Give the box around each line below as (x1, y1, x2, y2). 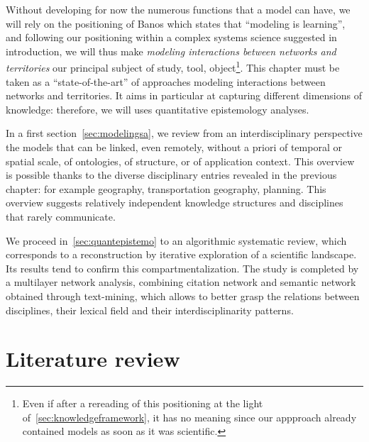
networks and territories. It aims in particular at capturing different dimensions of (6, 88, 362, 103)
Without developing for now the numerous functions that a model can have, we (6, 2, 351, 16)
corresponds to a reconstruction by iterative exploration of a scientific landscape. (6, 247, 357, 262)
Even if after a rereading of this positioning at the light (22, 396, 263, 411)
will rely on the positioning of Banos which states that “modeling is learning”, (6, 16, 346, 31)
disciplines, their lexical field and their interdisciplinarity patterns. (6, 302, 294, 317)
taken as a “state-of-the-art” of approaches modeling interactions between (6, 74, 326, 89)
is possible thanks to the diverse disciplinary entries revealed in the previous (6, 167, 337, 182)
